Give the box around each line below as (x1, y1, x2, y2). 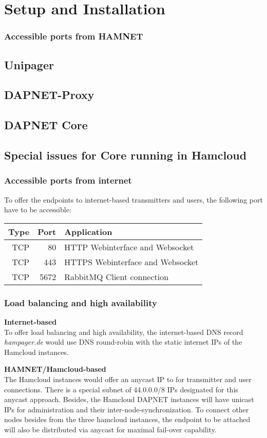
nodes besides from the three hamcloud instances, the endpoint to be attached (4, 414, 251, 425)
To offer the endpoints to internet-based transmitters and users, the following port (4, 194, 263, 205)
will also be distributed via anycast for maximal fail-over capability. (4, 424, 217, 434)
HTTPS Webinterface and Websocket (64, 255, 199, 268)
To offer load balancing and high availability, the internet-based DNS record (4, 326, 243, 337)
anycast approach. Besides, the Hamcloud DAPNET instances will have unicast (4, 394, 254, 405)
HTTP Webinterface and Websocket (64, 241, 194, 253)
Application (64, 225, 112, 237)
